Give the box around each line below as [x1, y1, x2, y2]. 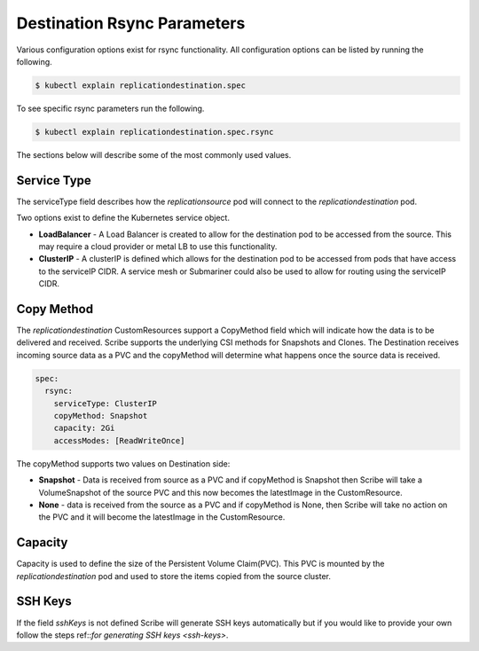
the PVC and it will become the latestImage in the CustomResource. [38, 512, 286, 522]
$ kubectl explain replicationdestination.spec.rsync [35, 127, 274, 137]
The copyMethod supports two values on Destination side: [16, 458, 231, 469]
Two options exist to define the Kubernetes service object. [16, 213, 231, 224]
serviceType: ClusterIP [53, 398, 157, 408]
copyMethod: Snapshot [53, 411, 148, 420]
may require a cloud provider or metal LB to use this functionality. [38, 240, 278, 252]
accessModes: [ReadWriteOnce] [53, 435, 185, 445]
